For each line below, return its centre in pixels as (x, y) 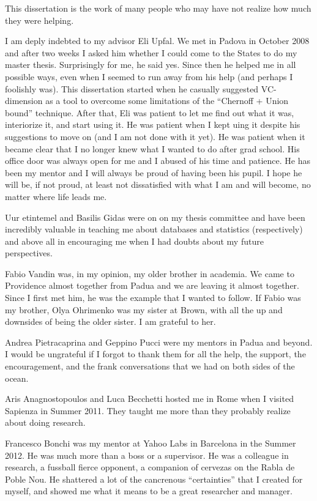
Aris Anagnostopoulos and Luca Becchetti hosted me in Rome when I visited (149, 399)
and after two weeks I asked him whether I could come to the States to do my (151, 52)
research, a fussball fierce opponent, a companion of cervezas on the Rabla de (150, 467)
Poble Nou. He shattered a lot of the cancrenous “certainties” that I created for (154, 479)
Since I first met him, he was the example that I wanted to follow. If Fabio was (153, 298)
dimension (24, 101)
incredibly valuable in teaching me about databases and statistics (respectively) (154, 229)
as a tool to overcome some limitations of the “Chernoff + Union (167, 101)
